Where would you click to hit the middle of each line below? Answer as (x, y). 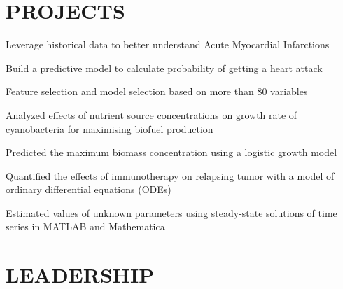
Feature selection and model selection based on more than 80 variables (157, 91)
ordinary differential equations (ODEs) (89, 189)
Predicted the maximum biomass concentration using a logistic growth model (171, 152)
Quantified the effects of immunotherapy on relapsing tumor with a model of (170, 175)
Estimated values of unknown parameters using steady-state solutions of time (171, 212)
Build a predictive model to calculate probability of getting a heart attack (164, 68)
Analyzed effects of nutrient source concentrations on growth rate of (152, 114)
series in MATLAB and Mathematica (85, 226)
